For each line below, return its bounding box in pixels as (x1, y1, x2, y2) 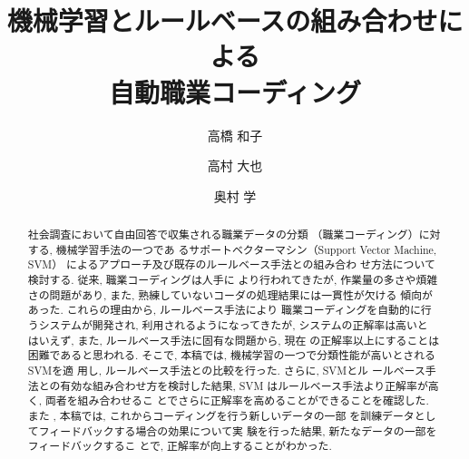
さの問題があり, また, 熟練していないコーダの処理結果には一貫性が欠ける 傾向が (27, 287, 433, 302)
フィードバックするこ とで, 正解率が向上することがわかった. (27, 438, 332, 454)
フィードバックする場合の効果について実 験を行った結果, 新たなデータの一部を (38, 423, 437, 438)
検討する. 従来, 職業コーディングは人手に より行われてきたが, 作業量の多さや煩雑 (27, 272, 438, 288)
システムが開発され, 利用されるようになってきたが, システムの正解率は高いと (38, 317, 428, 333)
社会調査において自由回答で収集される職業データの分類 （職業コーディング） (27, 227, 419, 242)
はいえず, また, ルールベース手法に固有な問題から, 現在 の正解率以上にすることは (27, 332, 440, 347)
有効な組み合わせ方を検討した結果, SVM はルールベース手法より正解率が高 (60, 377, 439, 393)
